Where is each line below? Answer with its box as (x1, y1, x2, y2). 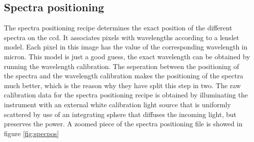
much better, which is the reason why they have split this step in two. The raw (4, 80, 241, 90)
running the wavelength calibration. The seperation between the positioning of (4, 61, 239, 71)
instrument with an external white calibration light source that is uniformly (4, 99, 231, 109)
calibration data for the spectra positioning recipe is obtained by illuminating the (4, 90, 248, 100)
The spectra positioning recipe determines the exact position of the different (4, 23, 232, 33)
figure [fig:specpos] (4, 128, 59, 138)
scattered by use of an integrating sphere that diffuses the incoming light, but (4, 109, 236, 119)
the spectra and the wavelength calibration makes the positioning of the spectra (4, 71, 243, 81)
